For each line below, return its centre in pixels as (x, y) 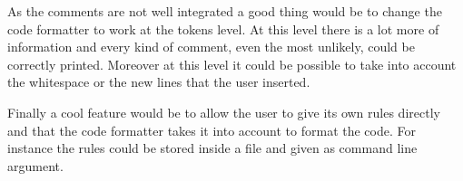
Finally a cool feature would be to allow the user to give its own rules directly (224, 112)
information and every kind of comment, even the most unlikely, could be (211, 47)
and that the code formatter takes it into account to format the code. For (212, 130)
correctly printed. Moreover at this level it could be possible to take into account (232, 64)
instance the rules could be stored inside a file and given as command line (212, 148)
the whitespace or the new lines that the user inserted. (159, 82)
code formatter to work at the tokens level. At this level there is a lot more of (223, 29)
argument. (35, 165)
